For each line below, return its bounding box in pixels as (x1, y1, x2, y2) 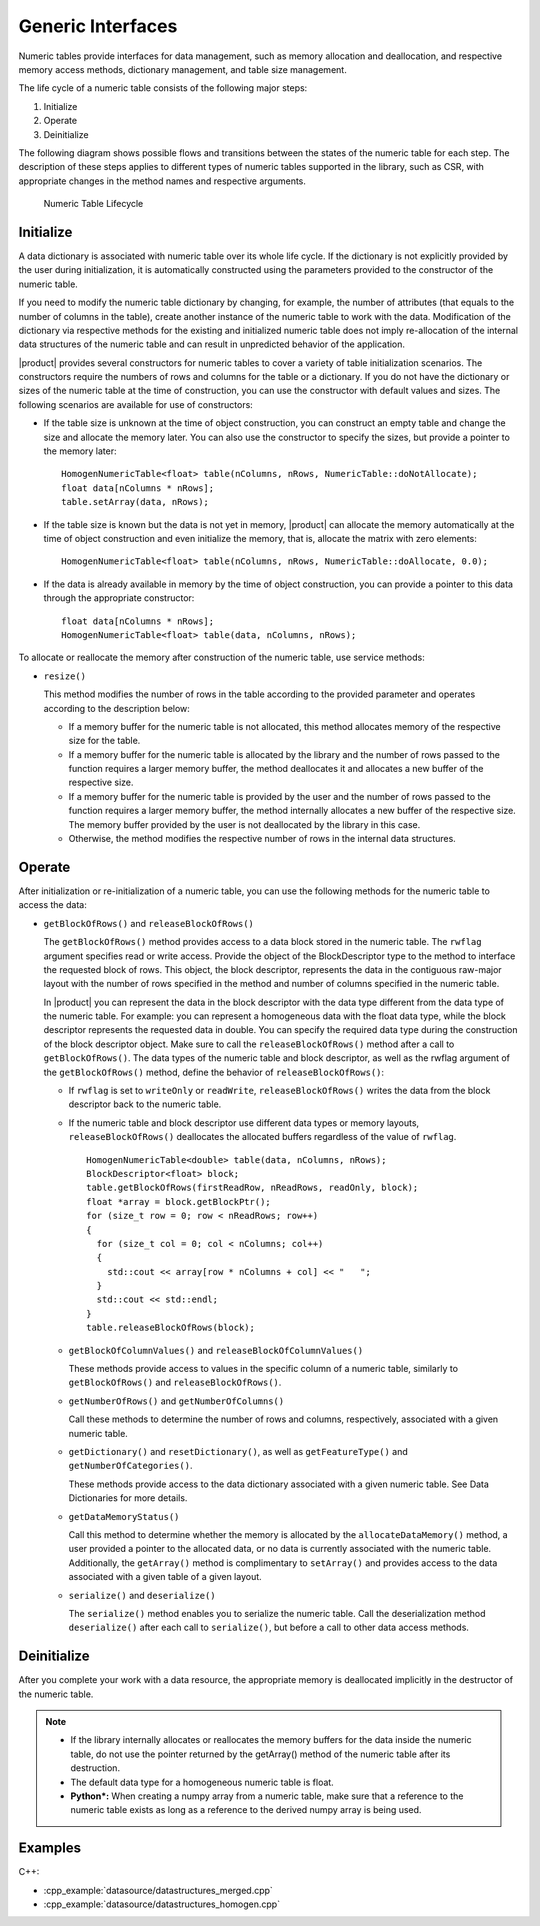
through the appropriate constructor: (43, 592, 195, 604)
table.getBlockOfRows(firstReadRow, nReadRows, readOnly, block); (86, 1182, 419, 1194)
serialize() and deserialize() (68, 1589, 216, 1601)
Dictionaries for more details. (68, 1492, 188, 1504)
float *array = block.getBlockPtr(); (86, 1196, 272, 1207)
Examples (18, 1840, 82, 1857)
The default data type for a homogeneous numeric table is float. (70, 1776, 334, 1788)
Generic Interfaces (18, 15, 178, 37)
